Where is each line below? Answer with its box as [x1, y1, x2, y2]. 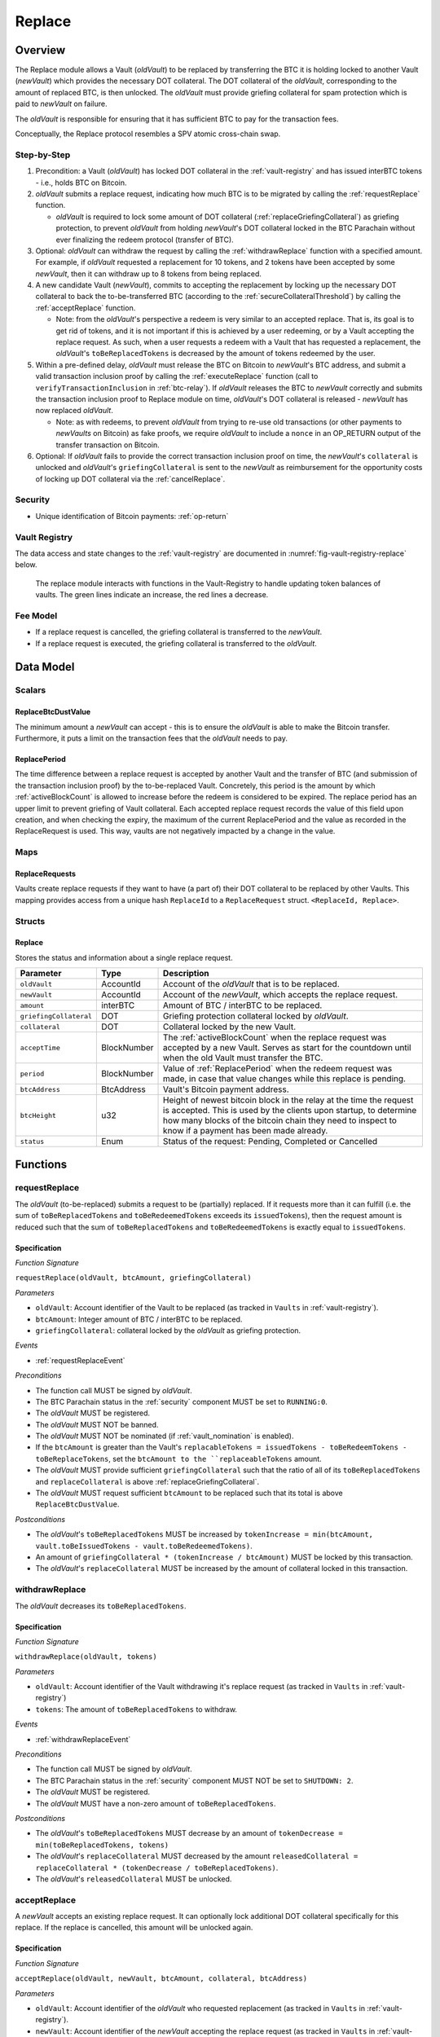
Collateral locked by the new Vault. [163, 1021, 297, 1032]
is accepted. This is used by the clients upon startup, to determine [163, 1105, 417, 1116]
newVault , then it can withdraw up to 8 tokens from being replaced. [35, 269, 262, 279]
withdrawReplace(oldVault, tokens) [15, 1652, 158, 1661]
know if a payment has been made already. [163, 1125, 328, 1137]
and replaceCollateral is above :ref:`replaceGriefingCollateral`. [35, 1476, 260, 1486]
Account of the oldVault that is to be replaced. [163, 979, 340, 990]
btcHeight [20, 1111, 57, 1120]
